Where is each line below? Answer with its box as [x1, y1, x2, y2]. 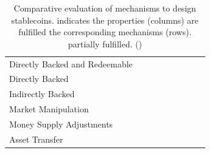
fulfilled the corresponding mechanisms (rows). [18, 25, 192, 38]
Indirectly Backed [9, 87, 75, 100]
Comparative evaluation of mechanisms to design [13, 2, 197, 14]
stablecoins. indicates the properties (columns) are [11, 13, 199, 26]
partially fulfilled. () [68, 37, 142, 50]
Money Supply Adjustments [9, 118, 113, 130]
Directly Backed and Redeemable [9, 57, 133, 70]
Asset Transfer [9, 132, 63, 145]
